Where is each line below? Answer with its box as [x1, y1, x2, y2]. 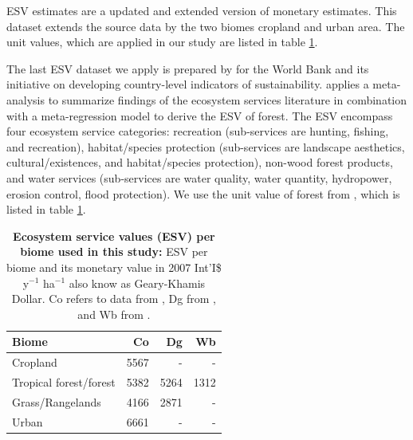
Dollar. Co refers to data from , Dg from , [11, 290, 216, 307]
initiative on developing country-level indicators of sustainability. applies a [6, 76, 369, 92]
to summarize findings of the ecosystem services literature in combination [48, 91, 407, 108]
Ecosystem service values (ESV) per [13, 227, 215, 244]
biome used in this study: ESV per [20, 243, 208, 260]
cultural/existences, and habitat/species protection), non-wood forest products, [6, 154, 393, 171]
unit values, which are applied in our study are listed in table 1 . [6, 33, 318, 50]
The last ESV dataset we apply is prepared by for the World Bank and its [6, 60, 369, 77]
